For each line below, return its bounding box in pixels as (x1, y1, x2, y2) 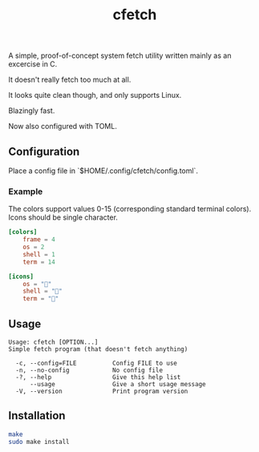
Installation (8, 409, 66, 422)
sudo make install (8, 438, 70, 446)
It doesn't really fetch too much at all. (8, 75, 132, 85)
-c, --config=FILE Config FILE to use (15, 359, 178, 367)
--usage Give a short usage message (29, 380, 206, 388)
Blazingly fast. (8, 106, 55, 115)
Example (8, 186, 43, 197)
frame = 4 (22, 236, 56, 244)
